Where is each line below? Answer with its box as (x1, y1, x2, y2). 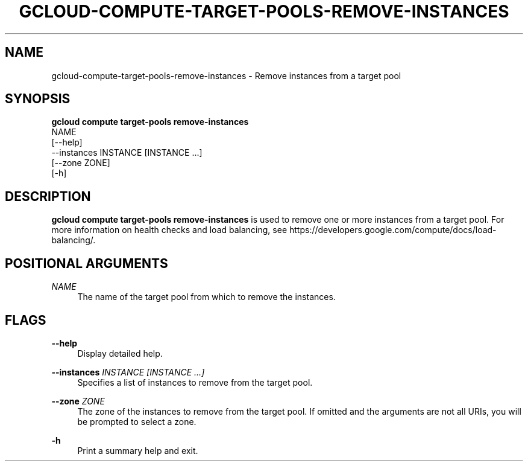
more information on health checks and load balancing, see (51, 225, 288, 235)
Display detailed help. (77, 348, 163, 359)
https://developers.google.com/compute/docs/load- (289, 225, 497, 235)
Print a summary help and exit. (77, 445, 198, 456)
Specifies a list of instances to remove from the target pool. (77, 377, 313, 388)
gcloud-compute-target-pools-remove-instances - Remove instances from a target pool (51, 70, 401, 81)
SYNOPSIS (5, 91, 71, 107)
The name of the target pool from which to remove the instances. (77, 292, 336, 302)
